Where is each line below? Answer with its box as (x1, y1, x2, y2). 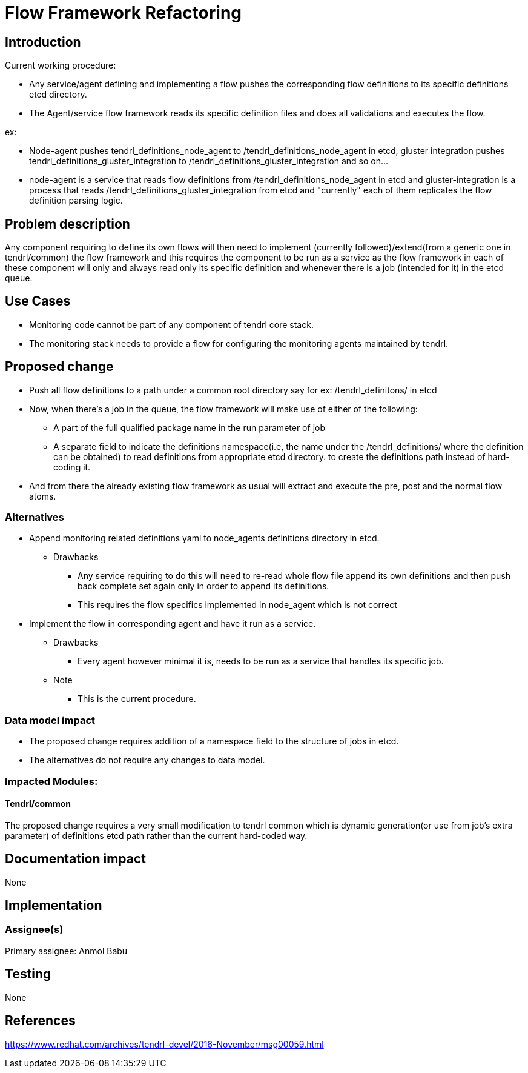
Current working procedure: (5, 60, 116, 71)
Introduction (5, 34, 81, 50)
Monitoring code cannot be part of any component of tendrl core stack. (29, 319, 314, 330)
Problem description (5, 216, 130, 232)
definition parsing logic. (29, 195, 123, 206)
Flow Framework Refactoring (5, 2, 242, 23)
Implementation (5, 898, 102, 914)
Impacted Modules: (5, 775, 98, 787)
